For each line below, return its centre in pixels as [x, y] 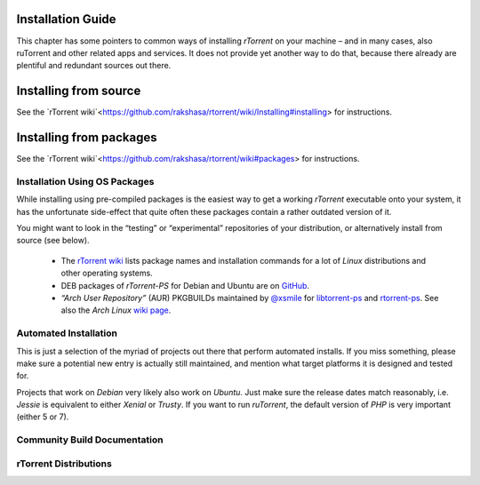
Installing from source [79, 91]
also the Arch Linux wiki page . [116, 310]
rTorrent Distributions [64, 464]
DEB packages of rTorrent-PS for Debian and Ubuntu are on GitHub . [185, 285]
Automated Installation [67, 333]
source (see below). [53, 241]
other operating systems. [107, 273]
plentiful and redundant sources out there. [94, 66]
